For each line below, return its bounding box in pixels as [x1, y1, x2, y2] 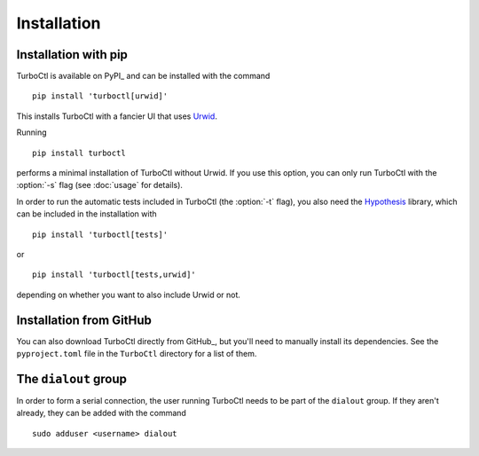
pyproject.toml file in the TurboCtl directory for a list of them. [16, 349, 257, 359]
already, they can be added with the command [16, 408, 186, 419]
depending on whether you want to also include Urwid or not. [16, 289, 241, 300]
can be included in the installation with [16, 208, 157, 219]
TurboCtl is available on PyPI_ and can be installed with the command [16, 71, 271, 82]
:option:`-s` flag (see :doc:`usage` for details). [16, 180, 184, 191]
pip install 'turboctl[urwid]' [32, 91, 169, 101]
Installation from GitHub [16, 312, 153, 327]
